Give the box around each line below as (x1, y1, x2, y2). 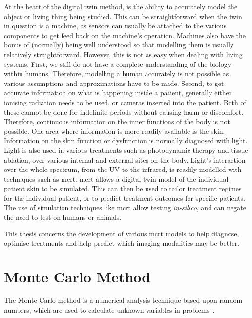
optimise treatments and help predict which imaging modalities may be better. (4, 238, 240, 248)
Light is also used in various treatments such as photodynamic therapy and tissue (4, 145, 248, 155)
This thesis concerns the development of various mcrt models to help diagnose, (4, 228, 239, 238)
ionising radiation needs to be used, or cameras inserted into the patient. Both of (4, 97, 246, 107)
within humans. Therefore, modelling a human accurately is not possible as (4, 68, 229, 79)
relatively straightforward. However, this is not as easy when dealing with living (4, 49, 243, 59)
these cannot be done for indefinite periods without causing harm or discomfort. (4, 106, 244, 117)
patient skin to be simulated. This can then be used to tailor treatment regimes (4, 183, 242, 193)
